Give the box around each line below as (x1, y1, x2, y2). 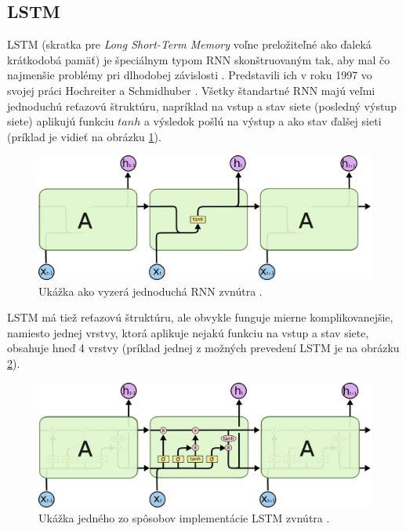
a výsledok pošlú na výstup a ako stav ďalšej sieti (143, 113, 382, 129)
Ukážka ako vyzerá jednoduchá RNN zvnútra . (38, 282, 263, 299)
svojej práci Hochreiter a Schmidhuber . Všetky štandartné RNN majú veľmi (7, 82, 375, 98)
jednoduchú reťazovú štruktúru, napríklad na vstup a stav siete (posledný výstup (7, 97, 397, 114)
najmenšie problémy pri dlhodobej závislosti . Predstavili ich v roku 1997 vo (7, 67, 372, 83)
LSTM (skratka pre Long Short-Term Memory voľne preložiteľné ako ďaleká (7, 36, 372, 53)
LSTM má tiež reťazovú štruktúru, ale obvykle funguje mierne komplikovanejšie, (7, 309, 393, 326)
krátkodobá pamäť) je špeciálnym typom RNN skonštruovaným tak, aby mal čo (7, 51, 390, 67)
